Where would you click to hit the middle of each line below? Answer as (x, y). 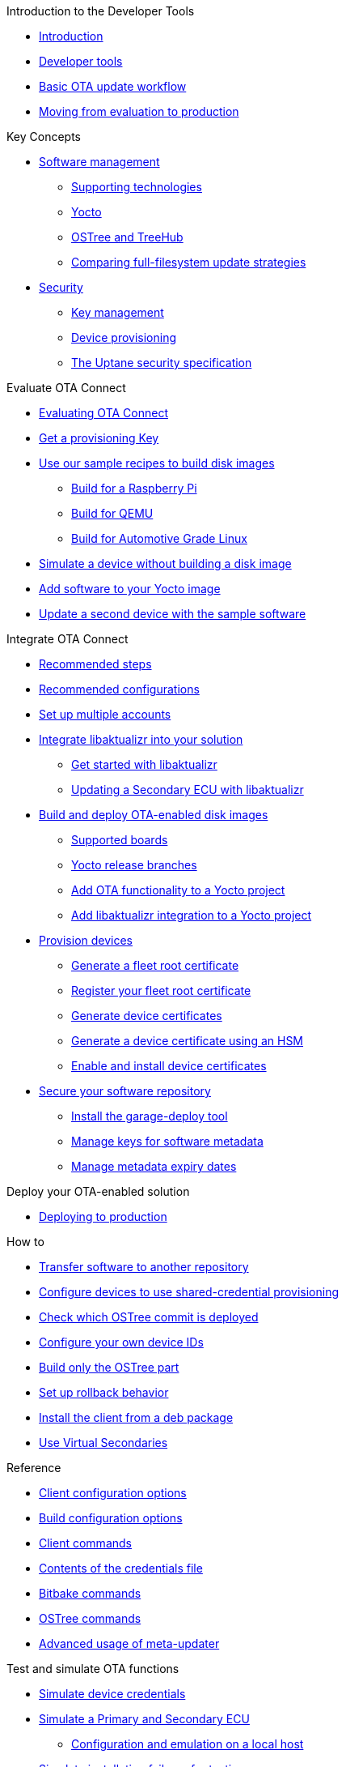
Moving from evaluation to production (139, 111)
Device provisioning (124, 337)
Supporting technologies (137, 187)
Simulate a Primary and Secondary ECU (144, 1719)
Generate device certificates (147, 1016)
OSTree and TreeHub (127, 237)
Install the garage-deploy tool (150, 1116)
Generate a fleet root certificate (155, 965)
